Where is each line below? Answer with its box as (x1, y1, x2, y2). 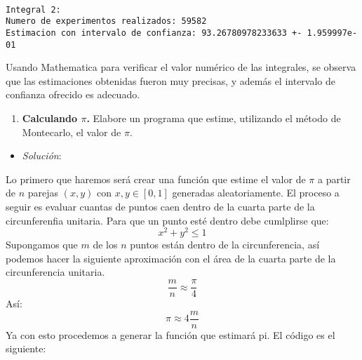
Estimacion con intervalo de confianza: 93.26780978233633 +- (6, 27, 302, 38)
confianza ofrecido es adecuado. (6, 87, 140, 102)
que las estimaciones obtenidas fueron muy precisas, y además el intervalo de (6, 73, 335, 88)
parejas (27, 185, 59, 200)
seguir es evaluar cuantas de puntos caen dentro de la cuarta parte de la (6, 199, 315, 214)
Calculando (22, 111, 78, 126)
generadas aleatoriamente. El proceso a (172, 185, 340, 200)
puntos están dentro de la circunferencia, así (130, 237, 320, 252)
